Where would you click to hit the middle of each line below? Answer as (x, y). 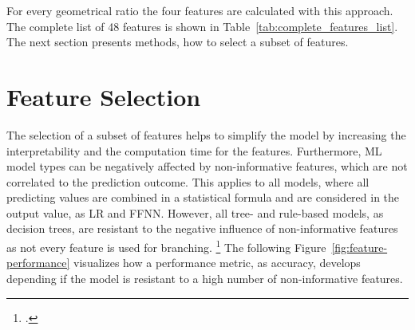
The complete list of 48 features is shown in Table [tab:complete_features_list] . (202, 26)
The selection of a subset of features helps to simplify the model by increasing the (206, 134)
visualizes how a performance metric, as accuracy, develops (217, 263)
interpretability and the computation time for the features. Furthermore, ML (194, 150)
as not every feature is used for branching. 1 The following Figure (166, 246)
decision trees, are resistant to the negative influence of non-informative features (202, 228)
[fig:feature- (360, 247)
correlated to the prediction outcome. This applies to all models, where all (188, 181)
